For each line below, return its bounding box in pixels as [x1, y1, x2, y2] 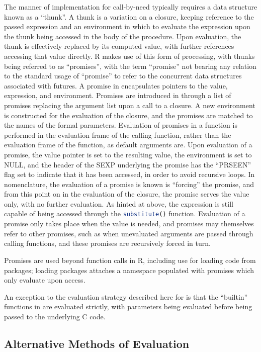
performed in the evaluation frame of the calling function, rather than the [4, 129, 231, 140]
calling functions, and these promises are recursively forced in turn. [4, 238, 211, 248]
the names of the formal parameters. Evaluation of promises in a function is [4, 120, 237, 130]
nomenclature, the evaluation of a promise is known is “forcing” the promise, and [4, 179, 254, 189]
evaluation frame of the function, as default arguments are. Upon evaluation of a [4, 139, 252, 150]
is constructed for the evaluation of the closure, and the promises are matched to [4, 110, 253, 120]
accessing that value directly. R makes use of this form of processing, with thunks [4, 50, 255, 61]
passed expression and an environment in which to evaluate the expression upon [4, 21, 250, 32]
